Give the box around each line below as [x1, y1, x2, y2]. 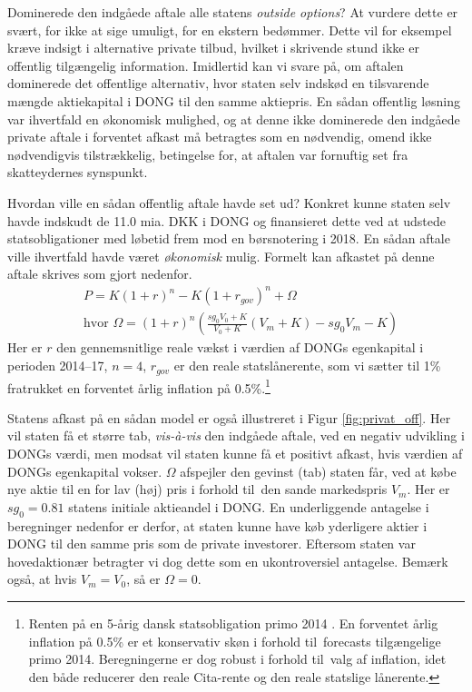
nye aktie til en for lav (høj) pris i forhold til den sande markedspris [7, 479, 388, 499]
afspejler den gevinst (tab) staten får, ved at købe [180, 461, 457, 480]
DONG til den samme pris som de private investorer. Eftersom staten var [7, 534, 416, 553]
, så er [126, 569, 161, 588]
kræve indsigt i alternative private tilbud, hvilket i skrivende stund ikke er [7, 38, 419, 57]
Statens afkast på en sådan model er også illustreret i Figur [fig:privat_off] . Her [7, 408, 451, 427]
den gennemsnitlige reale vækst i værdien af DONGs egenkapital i [56, 338, 424, 357]
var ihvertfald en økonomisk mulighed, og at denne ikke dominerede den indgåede [7, 109, 460, 128]
